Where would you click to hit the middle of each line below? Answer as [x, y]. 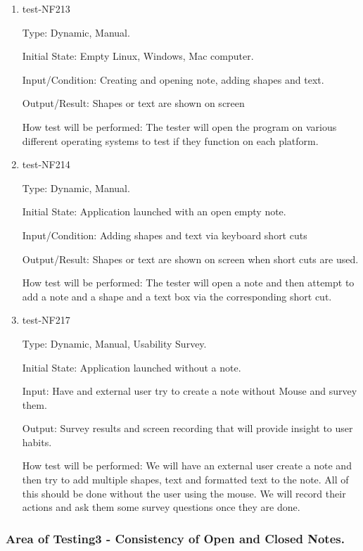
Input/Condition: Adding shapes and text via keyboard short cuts [165, 235]
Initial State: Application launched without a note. [132, 367]
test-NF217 [46, 320]
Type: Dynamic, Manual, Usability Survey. [114, 343]
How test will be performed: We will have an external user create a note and [187, 465]
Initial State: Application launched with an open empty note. [154, 211]
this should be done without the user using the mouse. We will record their [184, 493]
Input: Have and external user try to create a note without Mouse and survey [190, 391]
